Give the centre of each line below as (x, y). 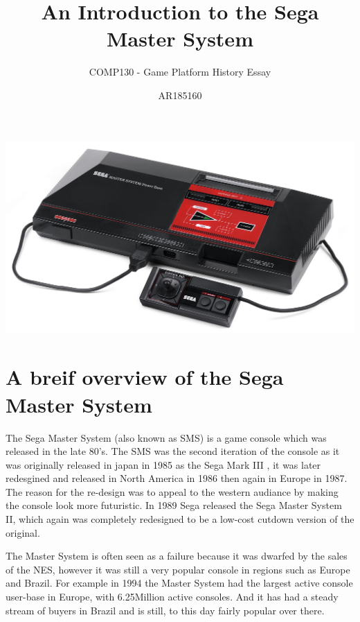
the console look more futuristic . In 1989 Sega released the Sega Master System (174, 505)
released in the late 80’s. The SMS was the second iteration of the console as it (173, 451)
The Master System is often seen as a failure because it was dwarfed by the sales (177, 556)
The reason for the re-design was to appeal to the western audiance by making (172, 491)
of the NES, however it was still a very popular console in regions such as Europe (178, 569)
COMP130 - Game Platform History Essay (180, 72)
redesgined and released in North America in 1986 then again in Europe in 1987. (177, 478)
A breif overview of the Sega (145, 377)
